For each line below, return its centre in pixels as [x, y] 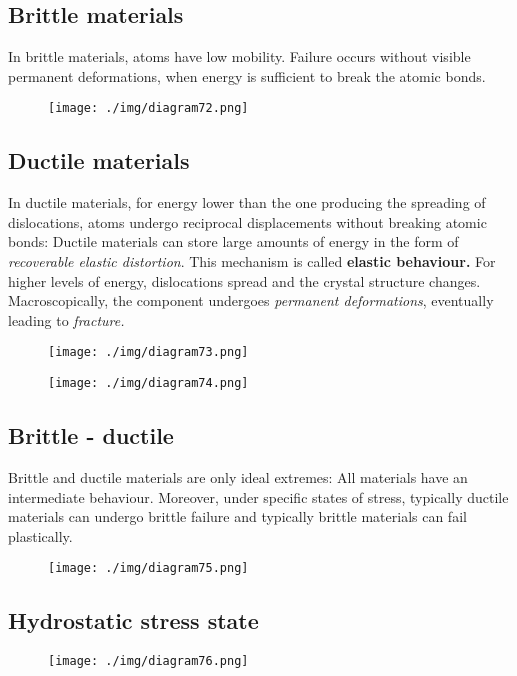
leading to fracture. [66, 319]
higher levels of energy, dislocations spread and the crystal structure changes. [244, 280]
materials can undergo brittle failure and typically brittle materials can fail [237, 516]
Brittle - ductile [91, 435]
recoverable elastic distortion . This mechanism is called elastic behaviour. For [252, 261]
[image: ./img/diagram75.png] [148, 568]
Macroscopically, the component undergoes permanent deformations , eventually [251, 300]
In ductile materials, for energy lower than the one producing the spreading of [247, 202]
